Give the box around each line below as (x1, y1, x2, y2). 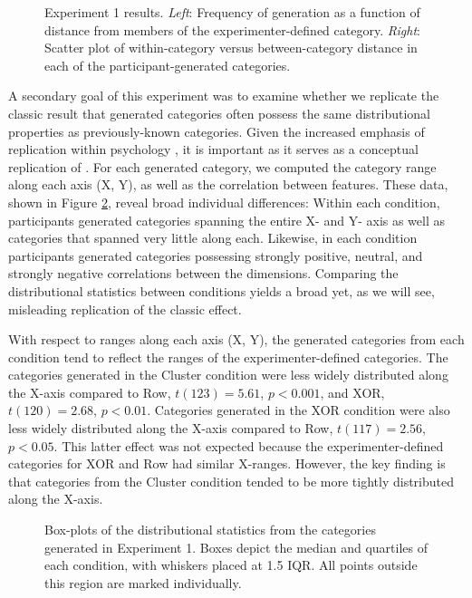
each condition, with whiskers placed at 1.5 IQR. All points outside (44, 555, 418, 574)
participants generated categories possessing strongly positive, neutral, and (8, 246, 423, 265)
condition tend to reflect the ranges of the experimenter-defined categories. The (8, 347, 448, 366)
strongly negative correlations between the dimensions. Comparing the (8, 264, 399, 283)
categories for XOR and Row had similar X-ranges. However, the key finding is (8, 454, 446, 473)
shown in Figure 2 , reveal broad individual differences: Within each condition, (8, 192, 440, 211)
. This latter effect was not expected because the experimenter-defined (53, 436, 444, 455)
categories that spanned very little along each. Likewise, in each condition (8, 228, 418, 247)
